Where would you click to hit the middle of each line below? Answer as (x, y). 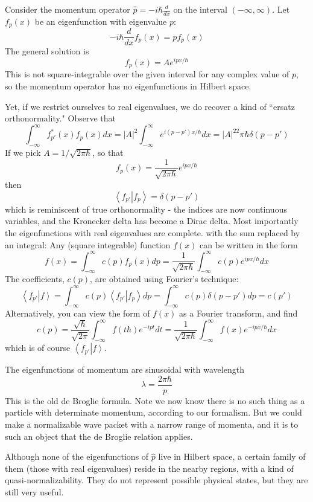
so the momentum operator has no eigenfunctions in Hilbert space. (128, 86)
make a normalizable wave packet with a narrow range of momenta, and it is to (152, 424)
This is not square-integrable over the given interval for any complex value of (147, 74)
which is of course (38, 348)
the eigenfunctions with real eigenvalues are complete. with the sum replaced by (153, 232)
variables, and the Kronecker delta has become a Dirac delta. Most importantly (152, 221)
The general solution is (47, 51)
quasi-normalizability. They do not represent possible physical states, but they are (156, 480)
